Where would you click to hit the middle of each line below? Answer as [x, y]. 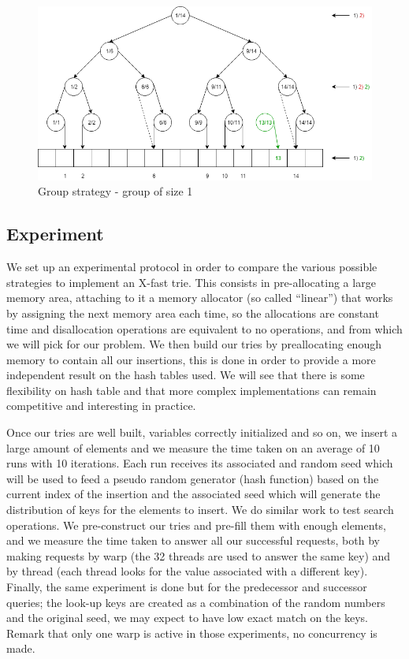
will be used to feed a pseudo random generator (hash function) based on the [193, 478]
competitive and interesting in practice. [101, 406]
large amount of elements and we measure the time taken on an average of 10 [193, 447]
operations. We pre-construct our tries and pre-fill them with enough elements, [196, 525]
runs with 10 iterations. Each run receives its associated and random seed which [200, 463]
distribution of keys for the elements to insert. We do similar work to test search [200, 510]
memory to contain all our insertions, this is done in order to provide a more [191, 359]
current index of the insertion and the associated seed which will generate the [193, 494]
